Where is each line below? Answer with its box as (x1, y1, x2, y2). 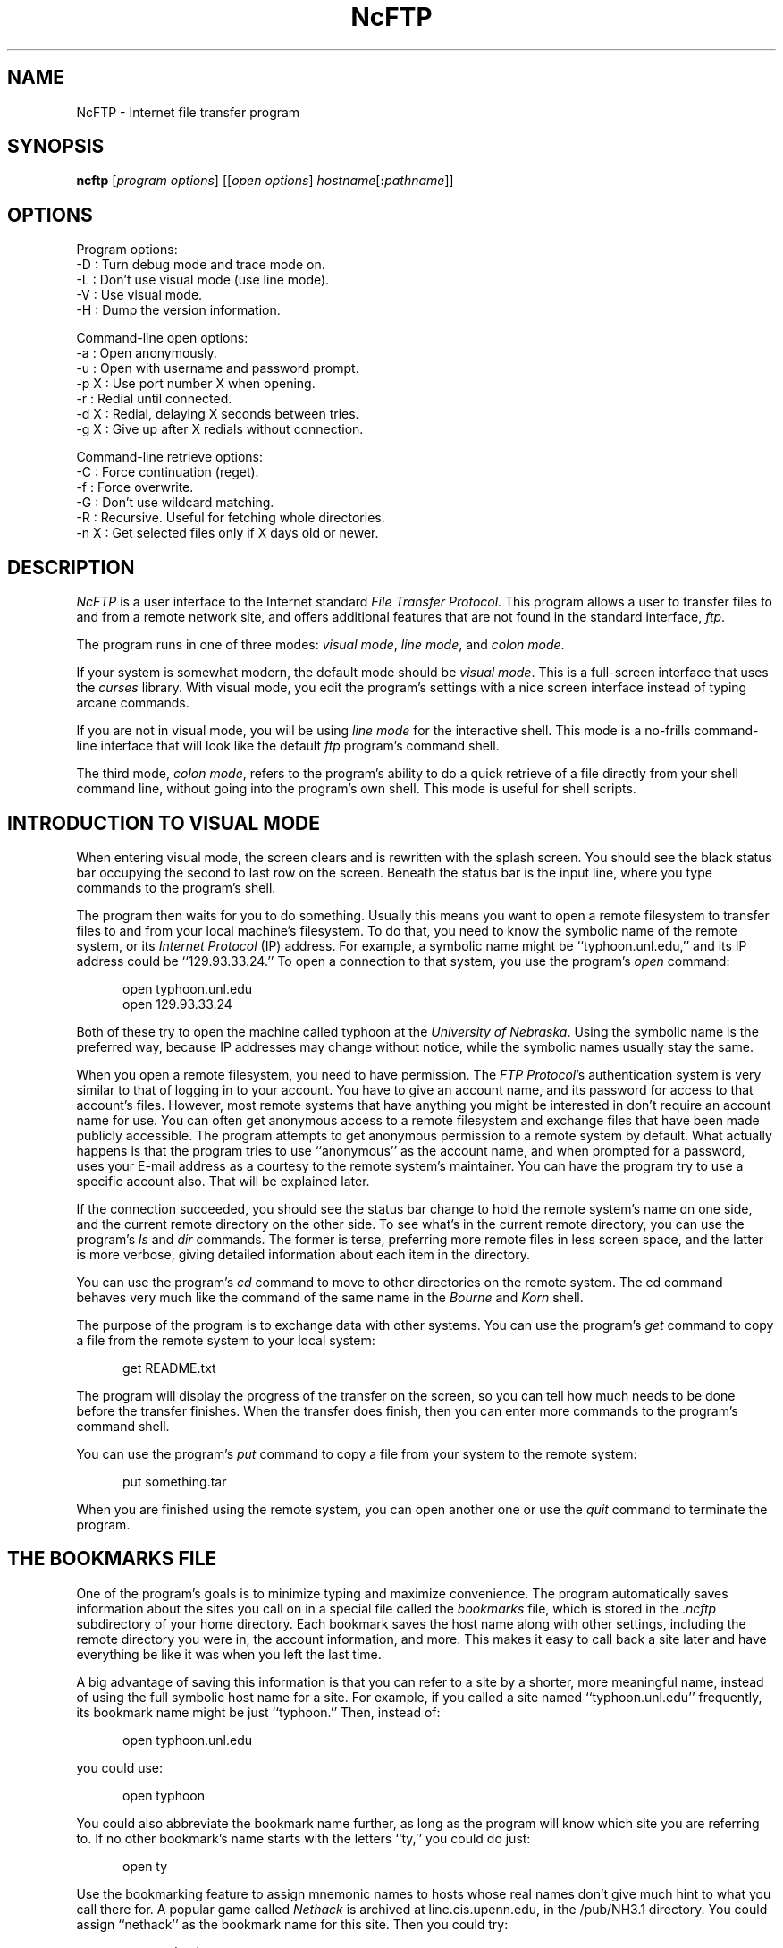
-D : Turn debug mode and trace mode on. (76, 257, 325, 273)
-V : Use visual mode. (76, 287, 203, 303)
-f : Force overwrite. (76, 479, 194, 495)
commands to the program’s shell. (76, 879, 276, 895)
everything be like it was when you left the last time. (76, 1646, 382, 1662)
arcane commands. (76, 695, 189, 711)
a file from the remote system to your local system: (76, 1332, 375, 1348)
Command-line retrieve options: (76, 449, 264, 465)
